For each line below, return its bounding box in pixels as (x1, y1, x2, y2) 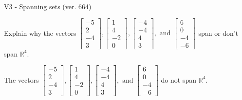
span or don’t (198, 28, 239, 38)
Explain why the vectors (4, 28, 76, 38)
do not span (161, 74, 197, 85)
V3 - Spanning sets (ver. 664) (4, 1, 92, 11)
